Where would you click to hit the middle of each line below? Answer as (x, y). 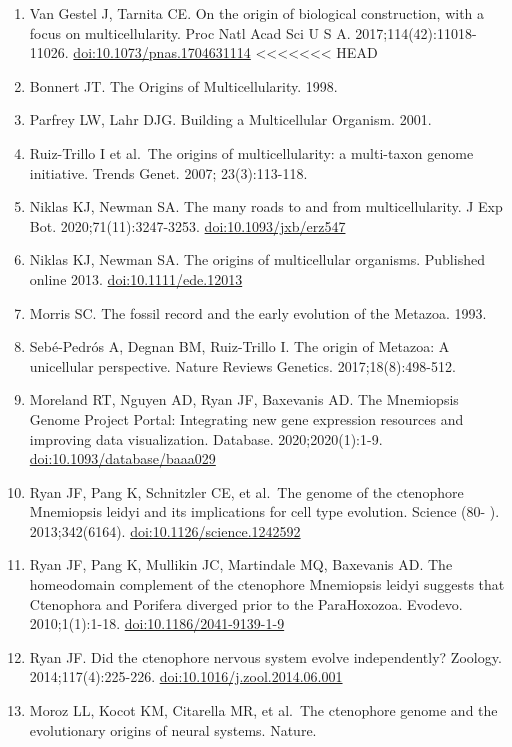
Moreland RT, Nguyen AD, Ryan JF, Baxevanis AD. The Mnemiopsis (244, 399)
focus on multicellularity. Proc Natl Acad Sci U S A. (190, 32)
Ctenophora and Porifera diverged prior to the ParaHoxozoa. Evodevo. (246, 603)
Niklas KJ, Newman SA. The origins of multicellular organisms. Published (257, 259)
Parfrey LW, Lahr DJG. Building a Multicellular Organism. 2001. (230, 119)
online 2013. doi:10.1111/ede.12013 (136, 278)
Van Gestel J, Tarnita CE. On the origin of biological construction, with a (257, 13)
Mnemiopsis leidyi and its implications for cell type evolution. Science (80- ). (264, 511)
